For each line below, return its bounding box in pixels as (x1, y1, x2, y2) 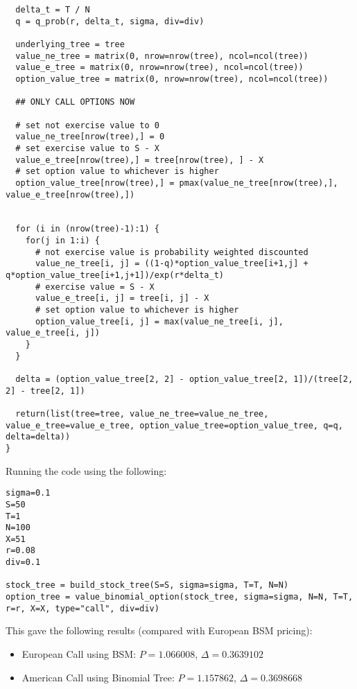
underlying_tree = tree (15, 39, 125, 49)
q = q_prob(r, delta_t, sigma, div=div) (15, 16, 204, 26)
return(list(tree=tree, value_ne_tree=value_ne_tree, (15, 408, 269, 419)
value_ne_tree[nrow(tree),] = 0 (15, 132, 165, 142)
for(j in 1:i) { (25, 236, 101, 246)
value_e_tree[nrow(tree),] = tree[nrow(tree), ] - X (15, 155, 264, 165)
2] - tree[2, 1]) (6, 385, 85, 396)
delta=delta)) (6, 432, 71, 442)
